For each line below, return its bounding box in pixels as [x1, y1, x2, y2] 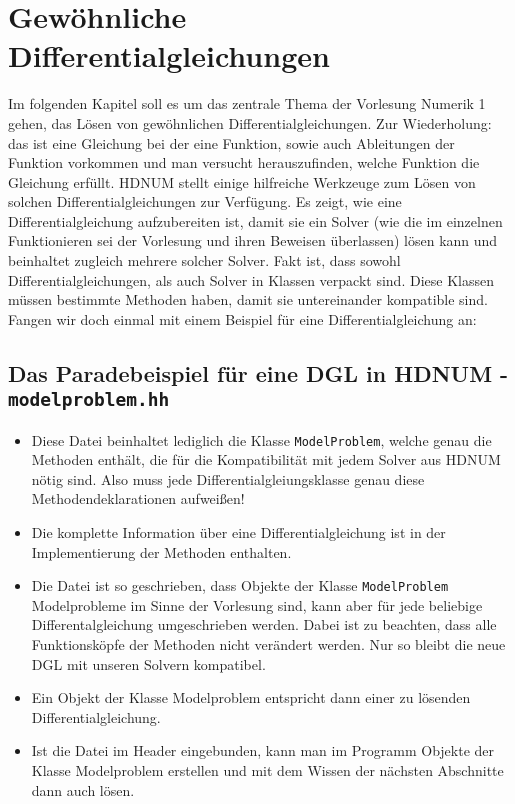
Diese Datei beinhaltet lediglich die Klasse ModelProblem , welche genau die [31, 429, 492, 450]
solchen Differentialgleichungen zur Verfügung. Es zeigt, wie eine [8, 191, 402, 212]
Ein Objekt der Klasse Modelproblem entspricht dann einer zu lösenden [31, 687, 471, 708]
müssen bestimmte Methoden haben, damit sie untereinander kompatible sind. [8, 289, 488, 310]
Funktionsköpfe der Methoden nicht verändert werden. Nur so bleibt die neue [31, 634, 506, 655]
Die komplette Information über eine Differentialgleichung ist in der [31, 522, 446, 543]
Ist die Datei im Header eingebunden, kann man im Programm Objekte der [31, 740, 495, 761]
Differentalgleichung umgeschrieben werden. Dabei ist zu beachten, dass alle [31, 614, 497, 635]
